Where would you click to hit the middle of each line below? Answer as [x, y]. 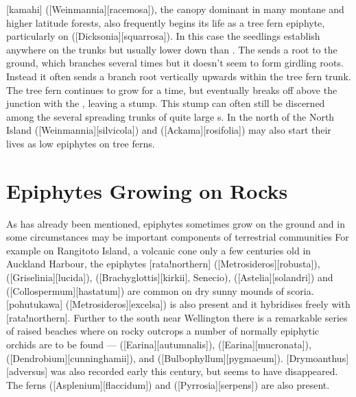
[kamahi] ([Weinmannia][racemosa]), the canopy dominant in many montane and [175, 9]
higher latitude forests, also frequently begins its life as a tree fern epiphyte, [166, 22]
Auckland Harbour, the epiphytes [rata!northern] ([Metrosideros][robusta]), [163, 264]
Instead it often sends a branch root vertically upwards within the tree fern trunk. [179, 76]
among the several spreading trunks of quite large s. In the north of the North [170, 116]
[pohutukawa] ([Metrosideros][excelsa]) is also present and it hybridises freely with [178, 304]
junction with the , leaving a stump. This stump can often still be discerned [166, 103]
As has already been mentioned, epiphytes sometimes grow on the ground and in [176, 223]
